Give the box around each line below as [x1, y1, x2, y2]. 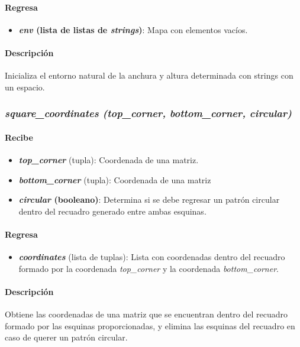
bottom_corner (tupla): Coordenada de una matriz [18, 173, 211, 186]
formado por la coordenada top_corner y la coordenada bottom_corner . [18, 262, 279, 274]
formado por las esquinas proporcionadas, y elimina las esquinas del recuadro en [5, 319, 295, 332]
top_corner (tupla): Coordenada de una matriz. [18, 154, 199, 166]
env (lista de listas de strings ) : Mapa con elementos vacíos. [18, 23, 248, 35]
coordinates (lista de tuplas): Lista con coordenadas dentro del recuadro [18, 251, 285, 263]
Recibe [5, 131, 33, 143]
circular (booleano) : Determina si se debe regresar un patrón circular [18, 193, 280, 206]
